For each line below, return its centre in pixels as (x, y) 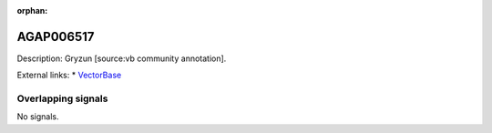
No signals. (38, 117)
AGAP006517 (56, 36)
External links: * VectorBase (69, 75)
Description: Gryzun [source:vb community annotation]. (122, 58)
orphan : (32, 10)
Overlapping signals (62, 98)
